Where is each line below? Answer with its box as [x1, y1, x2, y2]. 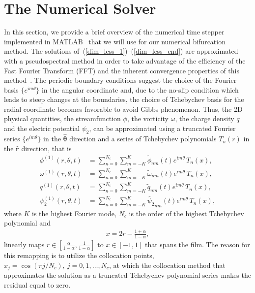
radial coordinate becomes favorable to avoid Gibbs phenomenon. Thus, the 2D [4, 103, 243, 114]
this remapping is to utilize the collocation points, [4, 250, 154, 260]
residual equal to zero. [4, 279, 71, 290]
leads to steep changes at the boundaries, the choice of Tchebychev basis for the [4, 94, 244, 104]
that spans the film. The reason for [145, 239, 250, 250]
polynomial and [4, 218, 51, 228]
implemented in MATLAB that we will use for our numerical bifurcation [4, 36, 226, 46]
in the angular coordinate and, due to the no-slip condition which [41, 84, 239, 95]
